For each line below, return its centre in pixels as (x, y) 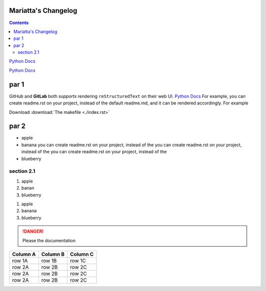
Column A (24, 254)
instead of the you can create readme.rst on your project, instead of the (94, 152)
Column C (82, 254)
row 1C (78, 260)
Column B (53, 254)
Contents (19, 23)
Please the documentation (49, 240)
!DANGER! (33, 231)
